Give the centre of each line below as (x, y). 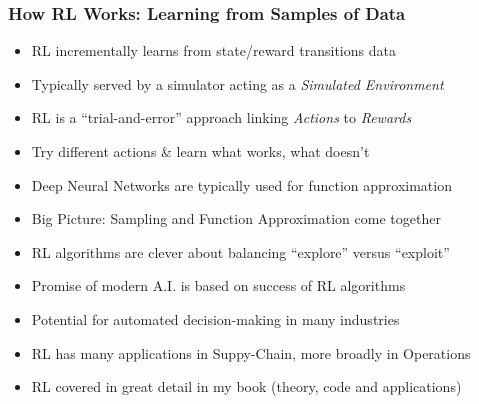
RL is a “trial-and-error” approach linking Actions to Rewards (221, 117)
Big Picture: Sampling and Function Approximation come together (236, 218)
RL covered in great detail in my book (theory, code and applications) (246, 386)
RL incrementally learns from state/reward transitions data (213, 50)
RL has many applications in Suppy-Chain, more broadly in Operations (251, 352)
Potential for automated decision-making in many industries (215, 318)
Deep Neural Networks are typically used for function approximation (241, 184)
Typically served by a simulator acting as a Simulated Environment (237, 83)
